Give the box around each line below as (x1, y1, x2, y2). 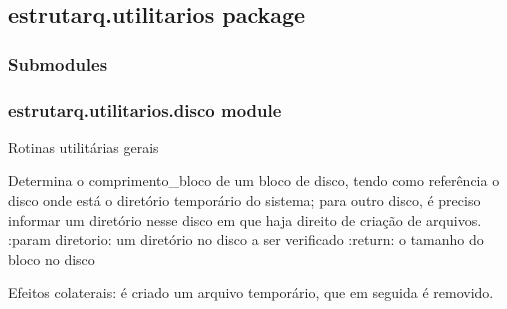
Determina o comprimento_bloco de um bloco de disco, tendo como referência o (8, 170, 500, 191)
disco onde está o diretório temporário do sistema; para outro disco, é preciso (8, 190, 481, 211)
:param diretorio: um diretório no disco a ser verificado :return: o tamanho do (8, 229, 484, 250)
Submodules (8, 51, 108, 76)
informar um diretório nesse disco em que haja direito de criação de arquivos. (8, 209, 482, 230)
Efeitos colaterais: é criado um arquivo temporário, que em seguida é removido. (8, 282, 494, 303)
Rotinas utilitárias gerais (8, 136, 159, 157)
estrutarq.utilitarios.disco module (8, 97, 282, 122)
